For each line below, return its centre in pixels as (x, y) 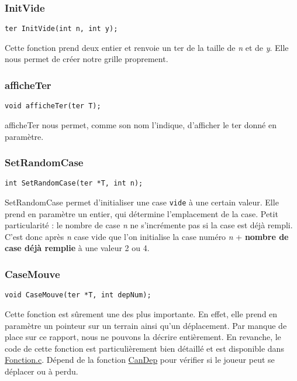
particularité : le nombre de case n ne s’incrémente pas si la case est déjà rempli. (149, 225)
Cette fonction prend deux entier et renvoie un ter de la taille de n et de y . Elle (147, 47)
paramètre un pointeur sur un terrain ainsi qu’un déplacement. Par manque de (146, 325)
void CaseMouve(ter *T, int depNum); (78, 295)
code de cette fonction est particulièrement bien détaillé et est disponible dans (144, 348)
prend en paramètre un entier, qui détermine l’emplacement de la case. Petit (141, 213)
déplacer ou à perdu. (42, 371)
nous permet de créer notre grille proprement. (87, 59)
